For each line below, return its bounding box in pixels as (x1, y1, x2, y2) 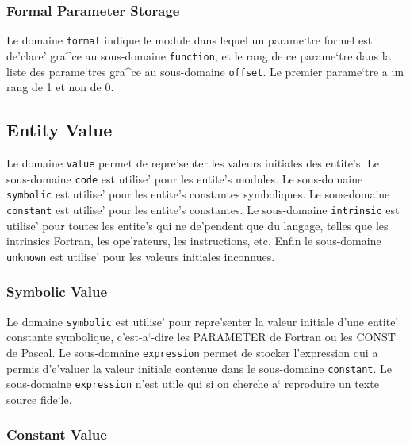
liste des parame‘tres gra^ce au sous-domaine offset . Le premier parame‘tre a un (6, 63, 404, 79)
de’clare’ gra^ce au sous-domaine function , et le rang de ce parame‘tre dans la (6, 47, 391, 63)
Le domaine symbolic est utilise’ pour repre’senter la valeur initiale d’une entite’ (6, 313, 399, 329)
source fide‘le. (6, 390, 72, 407)
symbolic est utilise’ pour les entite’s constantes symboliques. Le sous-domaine (6, 186, 390, 202)
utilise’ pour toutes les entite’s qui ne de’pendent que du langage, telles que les (6, 217, 389, 233)
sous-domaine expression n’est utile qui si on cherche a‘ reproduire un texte (6, 375, 379, 392)
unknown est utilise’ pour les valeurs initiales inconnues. (6, 248, 275, 264)
